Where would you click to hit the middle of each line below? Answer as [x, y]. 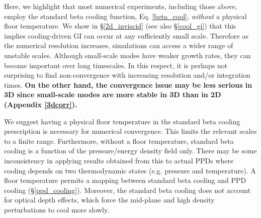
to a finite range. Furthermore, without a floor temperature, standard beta [119, 141]
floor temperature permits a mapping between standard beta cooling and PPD [125, 180]
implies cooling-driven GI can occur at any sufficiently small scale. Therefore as [126, 35]
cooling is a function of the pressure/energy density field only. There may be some [130, 151]
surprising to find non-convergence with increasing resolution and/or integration [127, 75]
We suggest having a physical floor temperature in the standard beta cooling [122, 121]
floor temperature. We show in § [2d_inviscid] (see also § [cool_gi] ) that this [120, 26]
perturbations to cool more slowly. [57, 209]
